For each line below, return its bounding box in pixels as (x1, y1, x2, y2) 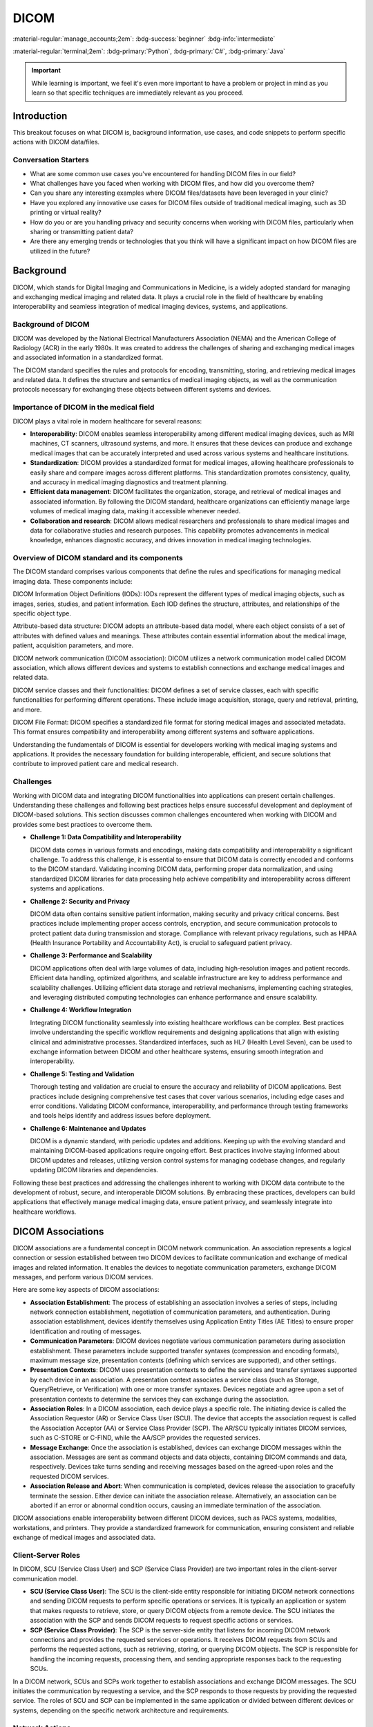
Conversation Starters (12, 155, 89, 165)
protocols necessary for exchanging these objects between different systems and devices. (12, 385, 271, 394)
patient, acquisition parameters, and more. (12, 641, 134, 649)
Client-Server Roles (12, 1550, 81, 1560)
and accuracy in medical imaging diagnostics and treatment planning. (30, 477, 228, 486)
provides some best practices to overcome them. (12, 820, 153, 828)
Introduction (12, 110, 68, 122)
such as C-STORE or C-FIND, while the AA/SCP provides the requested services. (30, 1433, 260, 1442)
